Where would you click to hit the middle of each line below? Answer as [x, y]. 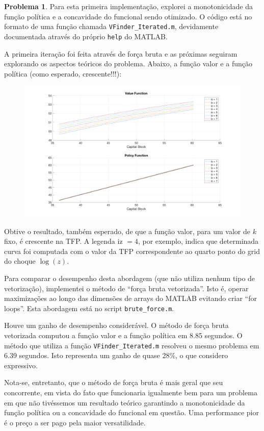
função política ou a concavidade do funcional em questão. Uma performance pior [131, 412]
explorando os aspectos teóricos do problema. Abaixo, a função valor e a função [128, 64]
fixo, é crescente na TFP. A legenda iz [63, 241]
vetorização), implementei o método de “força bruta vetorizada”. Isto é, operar [126, 288]
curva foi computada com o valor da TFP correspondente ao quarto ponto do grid [132, 251]
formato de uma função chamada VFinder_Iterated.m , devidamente [111, 26]
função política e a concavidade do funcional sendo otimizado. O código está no [128, 16]
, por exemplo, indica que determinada [198, 241]
